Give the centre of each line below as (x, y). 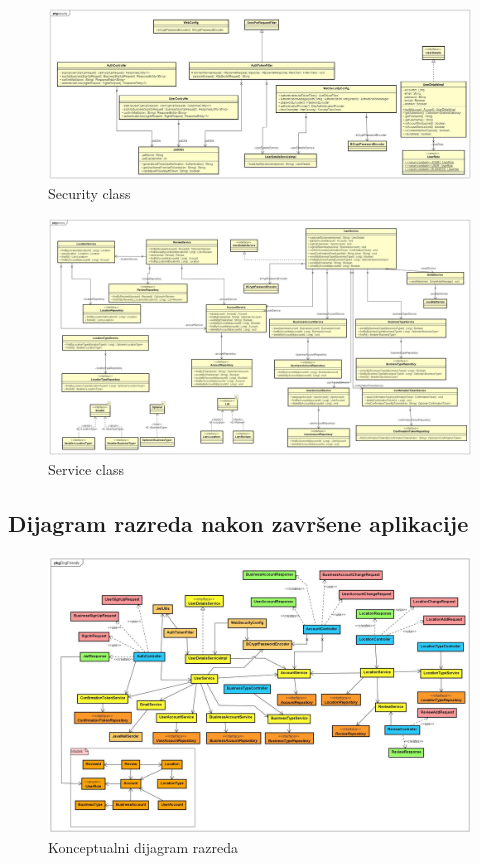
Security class (89, 193)
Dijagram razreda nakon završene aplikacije (238, 523)
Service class (86, 469)
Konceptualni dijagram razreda (143, 847)
